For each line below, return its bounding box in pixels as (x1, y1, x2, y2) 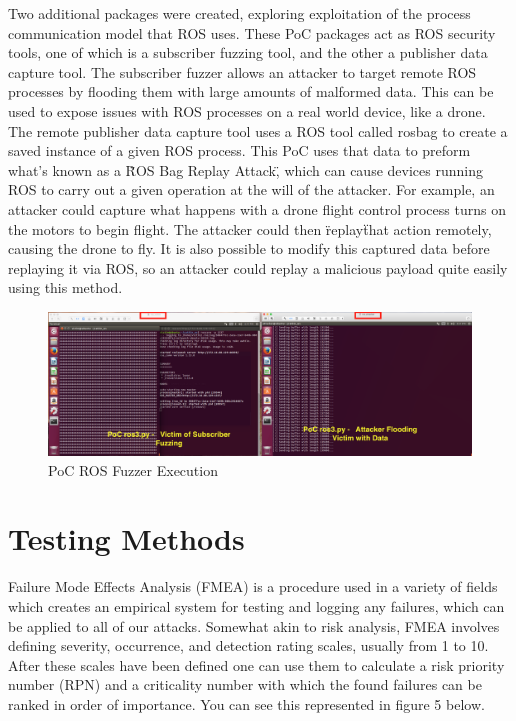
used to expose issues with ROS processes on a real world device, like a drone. (8, 100, 486, 121)
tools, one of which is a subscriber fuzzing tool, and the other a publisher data (8, 42, 488, 63)
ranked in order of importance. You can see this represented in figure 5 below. (8, 693, 485, 714)
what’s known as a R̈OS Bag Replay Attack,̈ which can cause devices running (8, 159, 483, 180)
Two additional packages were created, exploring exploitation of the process (8, 3, 471, 23)
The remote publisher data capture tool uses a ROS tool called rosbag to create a (8, 120, 508, 141)
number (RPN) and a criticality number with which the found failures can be (8, 674, 482, 695)
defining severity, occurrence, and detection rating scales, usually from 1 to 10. (8, 635, 489, 656)
